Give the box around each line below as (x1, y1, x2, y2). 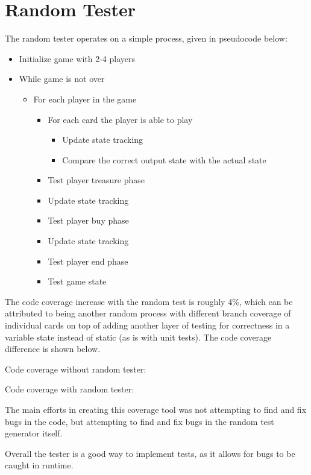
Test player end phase (48, 254, 128, 267)
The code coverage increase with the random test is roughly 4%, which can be (5, 295, 293, 307)
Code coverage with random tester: (5, 383, 134, 395)
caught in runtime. (5, 459, 74, 471)
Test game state (48, 275, 107, 288)
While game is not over (19, 72, 105, 85)
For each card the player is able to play (48, 113, 193, 125)
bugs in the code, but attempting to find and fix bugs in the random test (5, 415, 274, 427)
